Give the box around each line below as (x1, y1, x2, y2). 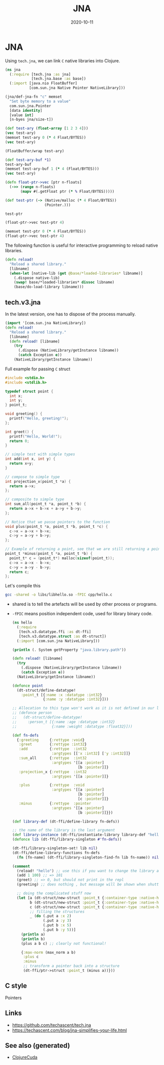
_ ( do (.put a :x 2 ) (30, 913, 72, 919)
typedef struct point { (5, 389, 54, 394)
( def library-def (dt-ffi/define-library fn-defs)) (12, 819, 120, 824)
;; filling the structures (30, 909, 85, 914)
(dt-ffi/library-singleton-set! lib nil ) (12, 846, 98, 851)
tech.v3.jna (5, 298, 41, 307)
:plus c (23, 955, 39, 960)
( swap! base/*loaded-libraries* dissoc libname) (14, 280, 115, 285)
